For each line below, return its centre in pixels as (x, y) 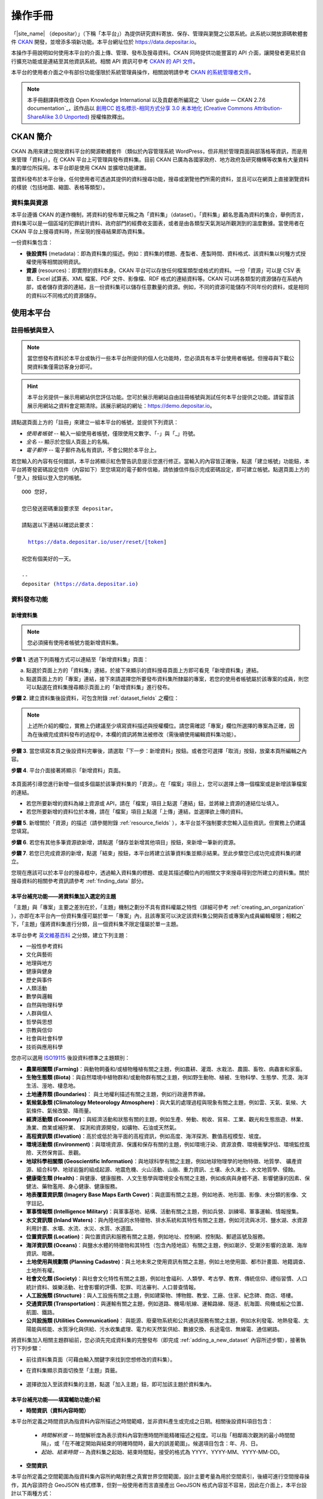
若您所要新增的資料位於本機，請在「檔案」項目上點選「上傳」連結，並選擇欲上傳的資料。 (136, 812)
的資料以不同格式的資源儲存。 (63, 295)
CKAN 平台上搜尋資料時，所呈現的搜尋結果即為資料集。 (80, 231)
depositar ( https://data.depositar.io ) (80, 584)
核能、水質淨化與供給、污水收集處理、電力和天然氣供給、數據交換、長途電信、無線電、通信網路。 (162, 1329)
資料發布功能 (30, 599)
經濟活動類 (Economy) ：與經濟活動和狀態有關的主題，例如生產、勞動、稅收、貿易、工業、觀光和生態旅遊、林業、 (166, 1119)
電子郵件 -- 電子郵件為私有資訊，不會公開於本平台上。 (93, 450)
